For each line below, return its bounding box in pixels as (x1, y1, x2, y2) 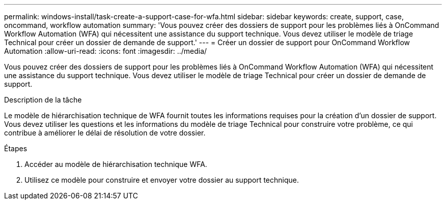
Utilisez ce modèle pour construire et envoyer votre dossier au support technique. (24, 176, 299, 184)
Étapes (4, 144, 27, 153)
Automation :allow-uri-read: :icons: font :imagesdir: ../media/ (4, 47, 207, 55)
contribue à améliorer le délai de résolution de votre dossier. (4, 128, 206, 137)
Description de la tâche (4, 95, 82, 104)
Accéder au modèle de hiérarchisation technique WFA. (24, 160, 207, 168)
